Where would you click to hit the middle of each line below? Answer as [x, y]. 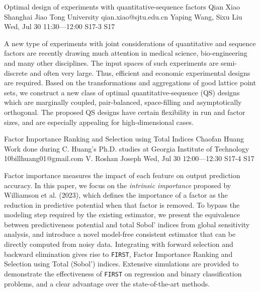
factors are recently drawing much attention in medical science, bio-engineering [126, 53]
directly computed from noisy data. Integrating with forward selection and [119, 244]
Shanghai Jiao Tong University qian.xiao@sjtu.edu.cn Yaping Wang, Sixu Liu [123, 16]
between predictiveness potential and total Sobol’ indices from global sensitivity [127, 224]
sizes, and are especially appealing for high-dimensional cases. [99, 122]
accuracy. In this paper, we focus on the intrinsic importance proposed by [118, 185]
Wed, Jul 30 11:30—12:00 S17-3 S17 [60, 26]
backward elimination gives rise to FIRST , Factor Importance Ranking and [118, 254]
